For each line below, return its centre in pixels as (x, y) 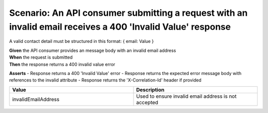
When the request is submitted (41, 57)
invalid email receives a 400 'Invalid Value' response (120, 27)
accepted (147, 102)
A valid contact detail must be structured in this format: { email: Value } (81, 41)
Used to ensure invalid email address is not (186, 96)
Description (150, 90)
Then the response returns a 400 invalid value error (62, 64)
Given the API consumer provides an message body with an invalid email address (93, 50)
